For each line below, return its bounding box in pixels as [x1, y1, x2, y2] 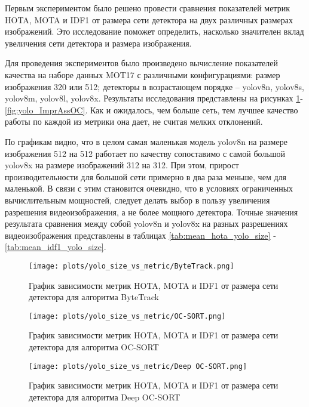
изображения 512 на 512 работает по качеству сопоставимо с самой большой [5, 147, 285, 159]
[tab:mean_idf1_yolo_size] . [5, 240, 106, 253]
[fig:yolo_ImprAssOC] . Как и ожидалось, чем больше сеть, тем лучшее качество [5, 103, 298, 116]
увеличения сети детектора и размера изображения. [5, 36, 192, 49]
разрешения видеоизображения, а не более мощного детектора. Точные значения [5, 205, 298, 218]
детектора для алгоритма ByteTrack [29, 291, 159, 303]
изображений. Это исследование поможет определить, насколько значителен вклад [5, 25, 304, 38]
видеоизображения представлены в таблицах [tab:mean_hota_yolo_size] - [5, 229, 276, 241]
